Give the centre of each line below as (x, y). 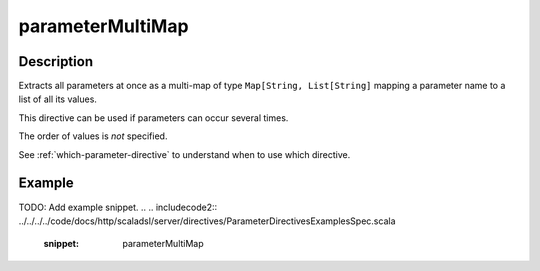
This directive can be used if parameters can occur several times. (153, 117)
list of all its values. (57, 99)
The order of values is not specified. (93, 136)
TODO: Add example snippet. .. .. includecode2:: (118, 207)
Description (56, 61)
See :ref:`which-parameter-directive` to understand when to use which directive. (184, 154)
